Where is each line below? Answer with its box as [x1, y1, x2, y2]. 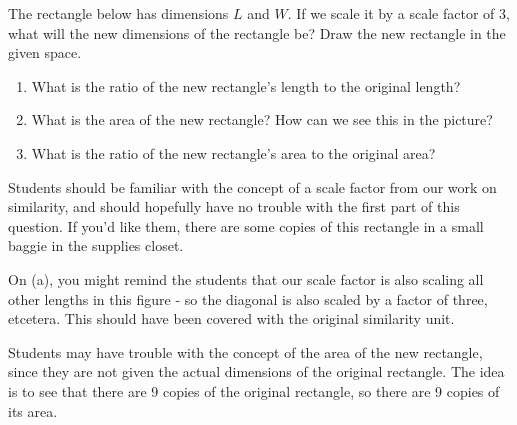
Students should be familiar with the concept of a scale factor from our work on [8, 176, 497, 197]
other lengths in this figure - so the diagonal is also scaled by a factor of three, [8, 288, 488, 309]
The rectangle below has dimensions [8, 3, 229, 23]
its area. [8, 400, 58, 421]
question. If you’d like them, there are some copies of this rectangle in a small [8, 215, 484, 236]
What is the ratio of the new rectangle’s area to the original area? [31, 142, 436, 163]
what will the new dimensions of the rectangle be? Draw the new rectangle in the [8, 22, 506, 43]
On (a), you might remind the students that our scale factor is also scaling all [8, 268, 484, 289]
